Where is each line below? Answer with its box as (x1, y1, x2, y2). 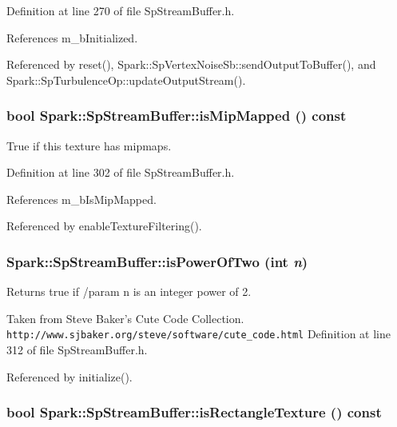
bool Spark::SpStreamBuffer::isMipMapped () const (6, 106, 347, 126)
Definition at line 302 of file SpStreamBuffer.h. (6, 164, 235, 181)
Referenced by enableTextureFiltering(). (6, 217, 202, 234)
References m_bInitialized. (6, 29, 138, 46)
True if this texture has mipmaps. (6, 137, 172, 154)
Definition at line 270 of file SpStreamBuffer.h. (6, 2, 235, 18)
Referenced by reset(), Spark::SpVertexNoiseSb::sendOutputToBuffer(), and (6, 56, 376, 73)
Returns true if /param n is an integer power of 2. (6, 283, 252, 300)
